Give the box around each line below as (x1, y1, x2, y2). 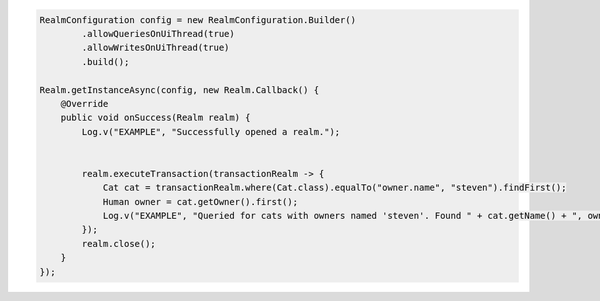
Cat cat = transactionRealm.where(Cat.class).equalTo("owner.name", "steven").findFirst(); (102, 182, 567, 194)
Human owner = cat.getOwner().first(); (102, 196, 299, 207)
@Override (60, 98, 109, 109)
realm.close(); (81, 238, 157, 249)
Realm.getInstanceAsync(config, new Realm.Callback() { (39, 84, 320, 95)
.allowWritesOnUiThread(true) (81, 42, 230, 54)
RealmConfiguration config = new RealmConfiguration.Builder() (39, 14, 357, 25)
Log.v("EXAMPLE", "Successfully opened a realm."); (81, 126, 341, 137)
